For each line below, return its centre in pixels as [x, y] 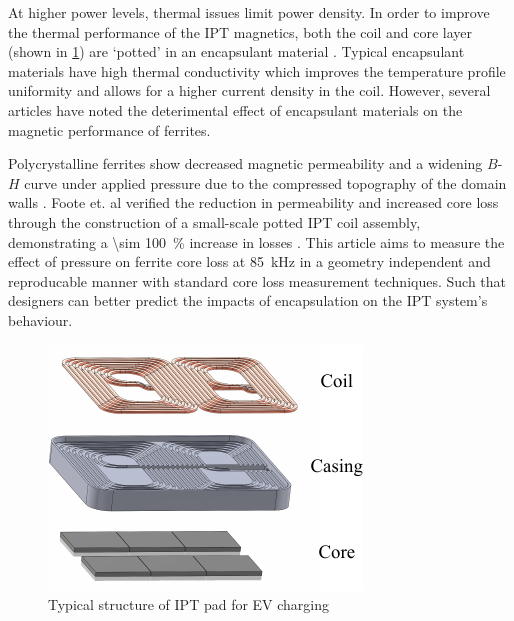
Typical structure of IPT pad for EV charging [189, 604]
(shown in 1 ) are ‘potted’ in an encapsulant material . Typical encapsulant [236, 51]
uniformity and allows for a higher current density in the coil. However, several [249, 90]
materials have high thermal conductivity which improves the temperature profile [257, 70]
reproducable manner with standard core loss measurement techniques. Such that [257, 280]
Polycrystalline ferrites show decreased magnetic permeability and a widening [245, 163]
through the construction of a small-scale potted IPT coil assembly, [214, 221]
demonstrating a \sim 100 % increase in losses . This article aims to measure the [256, 241]
